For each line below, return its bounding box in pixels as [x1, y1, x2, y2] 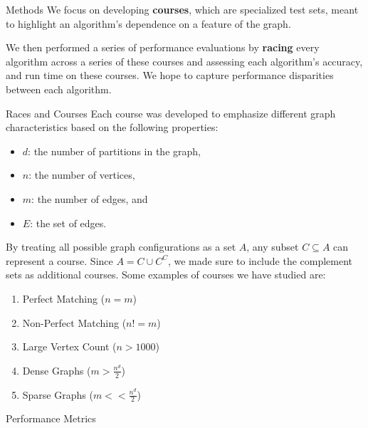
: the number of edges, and [31, 191, 148, 206]
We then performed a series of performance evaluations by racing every [6, 40, 320, 55]
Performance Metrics [6, 411, 96, 426]
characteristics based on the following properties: [6, 120, 219, 135]
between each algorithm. [6, 81, 112, 96]
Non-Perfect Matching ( [22, 315, 127, 330]
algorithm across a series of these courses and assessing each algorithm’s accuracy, [6, 53, 363, 68]
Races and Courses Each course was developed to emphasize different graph [6, 105, 336, 120]
